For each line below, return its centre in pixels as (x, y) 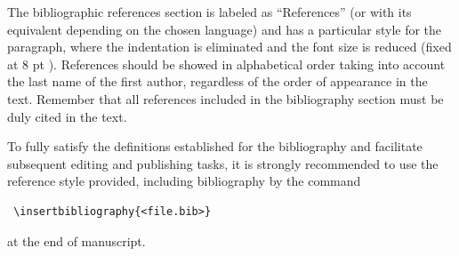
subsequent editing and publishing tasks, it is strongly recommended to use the (223, 163)
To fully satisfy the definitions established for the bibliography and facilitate (215, 146)
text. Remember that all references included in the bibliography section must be (225, 98)
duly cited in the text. (67, 116)
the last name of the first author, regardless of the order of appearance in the (217, 81)
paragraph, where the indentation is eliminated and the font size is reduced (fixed (229, 47)
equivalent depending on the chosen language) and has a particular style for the (225, 29)
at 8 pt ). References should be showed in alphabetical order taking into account (226, 64)
